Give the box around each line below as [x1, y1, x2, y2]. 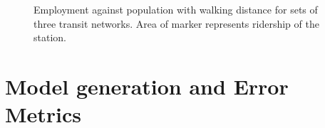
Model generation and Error [5, 71, 289, 100]
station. [33, 30, 66, 45]
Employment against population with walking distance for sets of [33, 2, 318, 16]
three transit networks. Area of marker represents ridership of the [33, 16, 319, 31]
